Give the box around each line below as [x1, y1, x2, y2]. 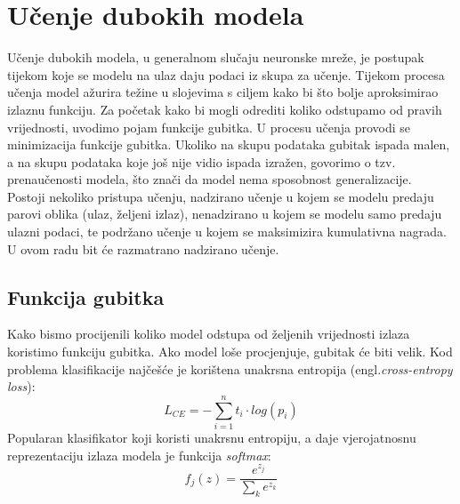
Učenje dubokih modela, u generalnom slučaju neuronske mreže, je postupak [7, 48, 424, 67]
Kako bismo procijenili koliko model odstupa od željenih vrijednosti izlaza [7, 324, 410, 343]
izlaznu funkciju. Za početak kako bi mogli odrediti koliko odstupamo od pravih [7, 100, 442, 118]
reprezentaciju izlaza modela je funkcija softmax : [7, 445, 271, 464]
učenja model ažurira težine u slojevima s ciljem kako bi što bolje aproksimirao [7, 83, 439, 101]
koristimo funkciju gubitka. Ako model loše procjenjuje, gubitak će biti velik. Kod [7, 342, 453, 361]
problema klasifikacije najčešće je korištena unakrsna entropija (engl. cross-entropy [7, 359, 453, 378]
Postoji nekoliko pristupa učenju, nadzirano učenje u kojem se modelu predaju [7, 187, 434, 205]
